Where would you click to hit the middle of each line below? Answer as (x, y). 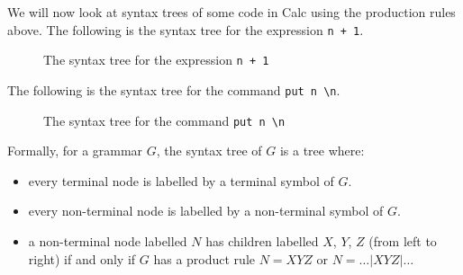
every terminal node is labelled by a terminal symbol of (181, 180)
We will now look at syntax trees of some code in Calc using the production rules (231, 12)
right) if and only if (82, 258)
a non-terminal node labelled (108, 241)
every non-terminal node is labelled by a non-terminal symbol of (206, 211)
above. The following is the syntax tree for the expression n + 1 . (186, 29)
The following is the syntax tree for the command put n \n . (174, 89)
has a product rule (204, 258)
